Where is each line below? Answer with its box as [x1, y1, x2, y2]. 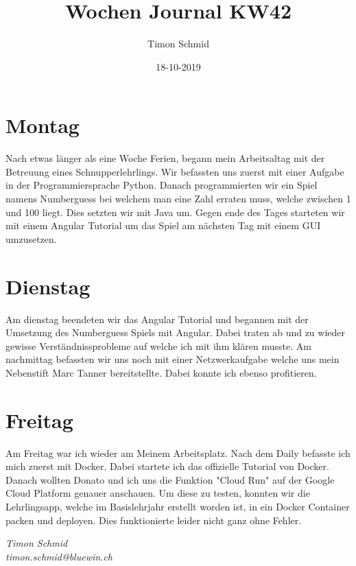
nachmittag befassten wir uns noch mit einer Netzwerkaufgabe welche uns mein [5, 352, 340, 366]
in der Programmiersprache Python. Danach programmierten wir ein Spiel [5, 178, 318, 192]
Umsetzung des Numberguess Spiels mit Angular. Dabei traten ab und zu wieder [5, 325, 346, 340]
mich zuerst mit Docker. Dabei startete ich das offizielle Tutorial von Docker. [5, 459, 329, 473]
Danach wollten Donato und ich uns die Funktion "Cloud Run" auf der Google [5, 472, 335, 486]
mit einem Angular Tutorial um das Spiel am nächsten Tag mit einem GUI [5, 218, 321, 233]
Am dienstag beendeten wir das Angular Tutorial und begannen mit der [5, 311, 309, 326]
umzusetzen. [5, 231, 57, 246]
